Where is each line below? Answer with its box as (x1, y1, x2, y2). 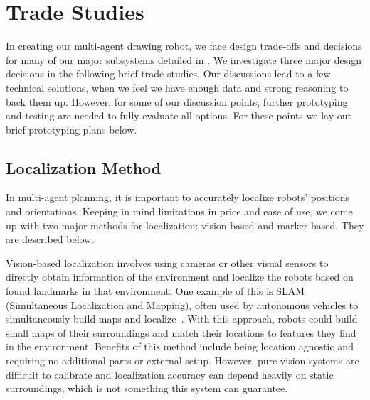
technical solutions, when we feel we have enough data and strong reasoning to (6, 80, 349, 94)
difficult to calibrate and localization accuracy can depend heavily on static (6, 367, 334, 382)
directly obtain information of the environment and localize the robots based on (6, 269, 354, 284)
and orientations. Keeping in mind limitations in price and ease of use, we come (6, 204, 353, 219)
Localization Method (6, 156, 162, 178)
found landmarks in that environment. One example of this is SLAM (6, 283, 305, 298)
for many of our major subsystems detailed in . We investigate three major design (6, 52, 361, 67)
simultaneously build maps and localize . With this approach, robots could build (6, 311, 358, 326)
